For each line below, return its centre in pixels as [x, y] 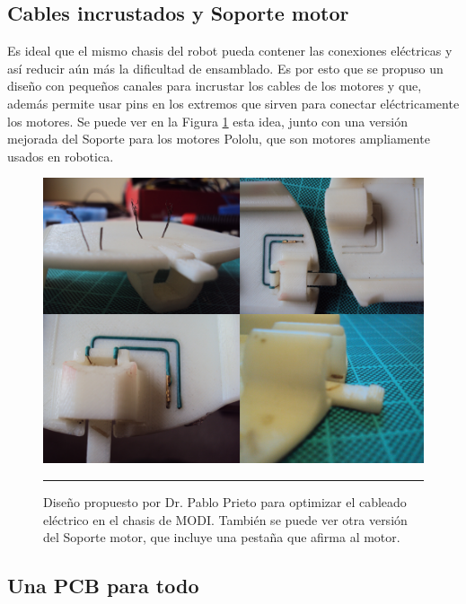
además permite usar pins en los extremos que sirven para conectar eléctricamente [233, 103]
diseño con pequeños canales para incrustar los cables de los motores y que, [215, 86]
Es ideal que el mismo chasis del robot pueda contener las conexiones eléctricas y [230, 51]
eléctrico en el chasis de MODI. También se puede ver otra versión [225, 519]
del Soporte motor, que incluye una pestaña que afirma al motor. [222, 537]
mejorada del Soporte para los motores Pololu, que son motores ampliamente [219, 139]
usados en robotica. [61, 156]
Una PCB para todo [103, 586]
